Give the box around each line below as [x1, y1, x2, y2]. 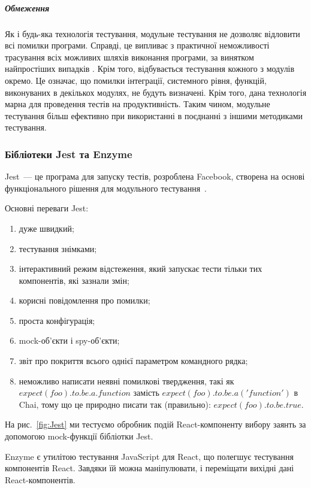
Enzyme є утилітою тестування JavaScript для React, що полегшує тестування [5, 450, 294, 462]
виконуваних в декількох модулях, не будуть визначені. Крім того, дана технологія [5, 86, 307, 98]
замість [133, 386, 159, 399]
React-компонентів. [5, 473, 76, 486]
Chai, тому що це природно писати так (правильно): [19, 398, 211, 410]
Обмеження [5, 1, 50, 14]
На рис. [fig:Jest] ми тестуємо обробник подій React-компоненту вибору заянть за [5, 418, 306, 431]
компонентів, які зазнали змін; [19, 274, 129, 286]
